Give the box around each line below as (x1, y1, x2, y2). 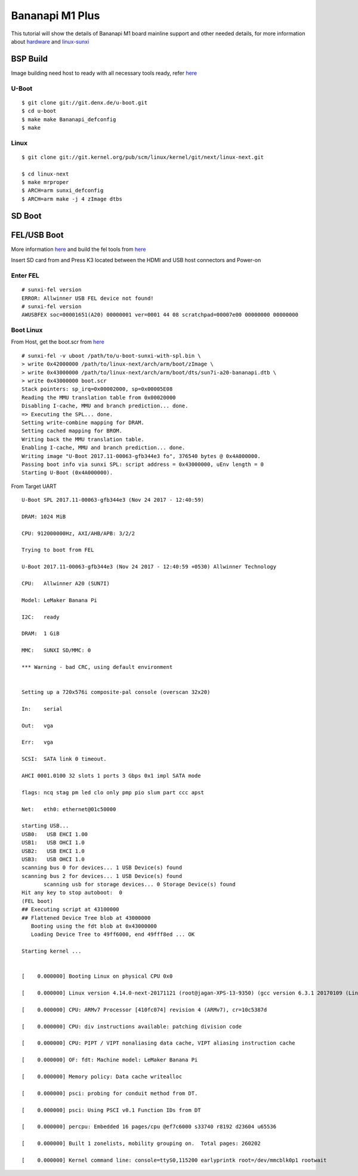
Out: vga (21, 722, 54, 729)
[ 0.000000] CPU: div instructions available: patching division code (21, 1023, 242, 1030)
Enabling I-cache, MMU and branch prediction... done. (21, 444, 186, 451)
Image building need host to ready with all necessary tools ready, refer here (11, 69, 197, 76)
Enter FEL (11, 271, 40, 280)
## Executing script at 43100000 (21, 906, 119, 913)
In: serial (21, 705, 63, 712)
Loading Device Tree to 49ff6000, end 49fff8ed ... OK (30, 931, 195, 938)
